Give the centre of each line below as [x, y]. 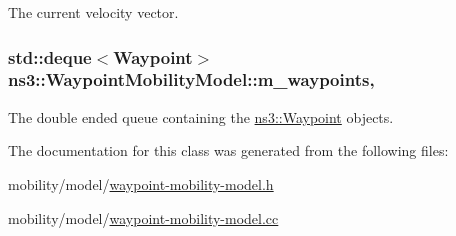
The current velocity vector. [93, 12]
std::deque [50, 56]
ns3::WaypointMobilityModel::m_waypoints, [191, 79]
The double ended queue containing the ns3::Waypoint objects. [201, 116]
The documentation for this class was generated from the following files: [228, 150]
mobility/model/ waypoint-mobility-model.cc [143, 217]
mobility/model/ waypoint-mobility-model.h [141, 183]
